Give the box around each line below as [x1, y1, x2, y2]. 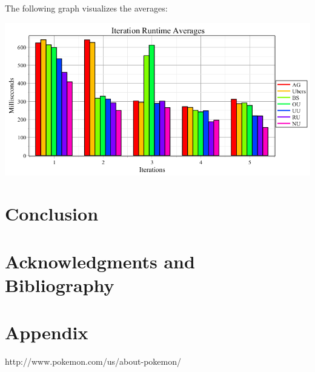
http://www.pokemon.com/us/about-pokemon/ [5, 355, 181, 368]
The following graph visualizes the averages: [5, 2, 168, 14]
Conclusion [5, 201, 99, 226]
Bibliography [5, 272, 114, 297]
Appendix [5, 320, 88, 345]
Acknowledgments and [5, 248, 195, 273]
